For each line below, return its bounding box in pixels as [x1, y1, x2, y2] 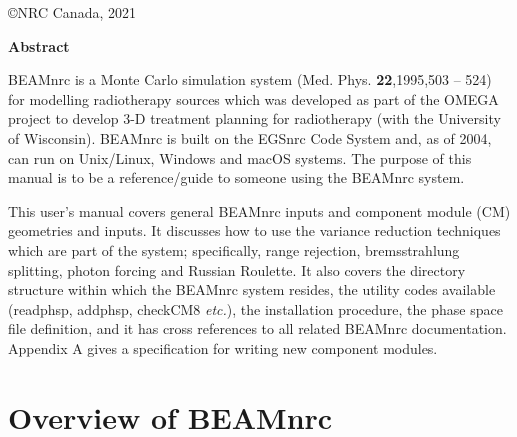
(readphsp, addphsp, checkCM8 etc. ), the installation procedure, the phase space [8, 298, 503, 319]
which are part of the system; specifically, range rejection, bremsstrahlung [8, 239, 460, 260]
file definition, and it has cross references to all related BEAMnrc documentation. [8, 318, 507, 339]
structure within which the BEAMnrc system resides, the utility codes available [8, 279, 496, 300]
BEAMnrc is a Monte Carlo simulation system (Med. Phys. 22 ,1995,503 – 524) [8, 69, 492, 90]
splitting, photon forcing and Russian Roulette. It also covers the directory [8, 259, 466, 280]
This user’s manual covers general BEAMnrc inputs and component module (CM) [8, 200, 511, 221]
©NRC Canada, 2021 [8, 2, 136, 22]
